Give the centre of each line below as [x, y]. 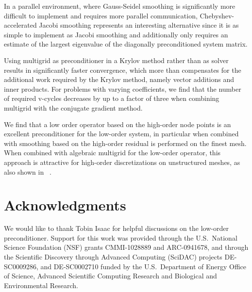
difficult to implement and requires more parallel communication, [101, 15]
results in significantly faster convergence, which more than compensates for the [123, 70]
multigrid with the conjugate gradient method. [73, 107]
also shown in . [28, 171]
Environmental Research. [41, 285]
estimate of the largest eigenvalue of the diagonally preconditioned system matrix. [126, 44]
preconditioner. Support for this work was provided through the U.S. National [121, 237]
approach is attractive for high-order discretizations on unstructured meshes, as [122, 162]
